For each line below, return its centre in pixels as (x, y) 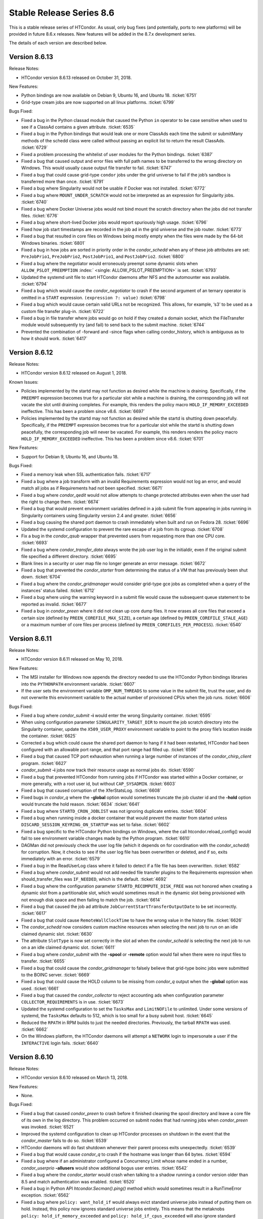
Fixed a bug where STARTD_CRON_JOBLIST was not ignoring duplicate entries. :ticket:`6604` (114, 811)
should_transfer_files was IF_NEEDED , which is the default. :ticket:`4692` (94, 879)
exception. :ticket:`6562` (46, 1195)
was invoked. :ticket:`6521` (48, 1127)
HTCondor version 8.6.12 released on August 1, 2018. (74, 373)
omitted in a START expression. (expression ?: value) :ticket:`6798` (94, 297)
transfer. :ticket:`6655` (43, 961)
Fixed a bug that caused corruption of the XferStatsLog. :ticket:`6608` (91, 790)
